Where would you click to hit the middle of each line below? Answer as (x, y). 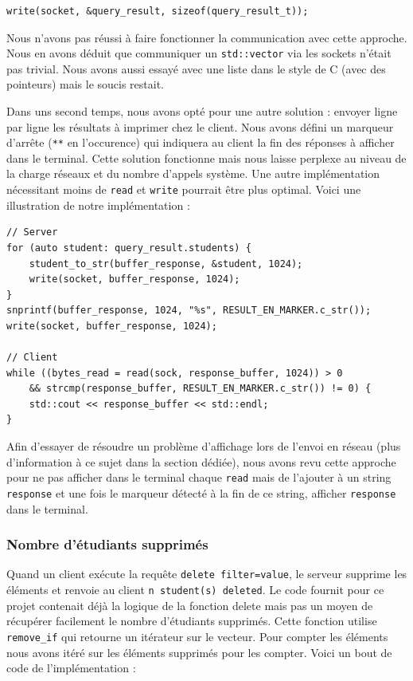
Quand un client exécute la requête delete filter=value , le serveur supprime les (207, 574)
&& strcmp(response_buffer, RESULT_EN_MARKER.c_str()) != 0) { (200, 389)
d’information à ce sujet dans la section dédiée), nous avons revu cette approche (201, 461)
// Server (32, 232)
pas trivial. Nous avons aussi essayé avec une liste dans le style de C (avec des (196, 68)
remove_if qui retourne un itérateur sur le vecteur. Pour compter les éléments (197, 636)
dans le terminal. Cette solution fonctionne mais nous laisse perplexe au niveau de (206, 157)
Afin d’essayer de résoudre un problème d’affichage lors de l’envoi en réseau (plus (204, 446)
